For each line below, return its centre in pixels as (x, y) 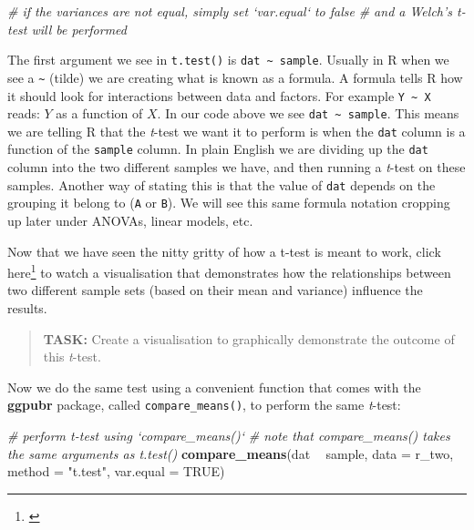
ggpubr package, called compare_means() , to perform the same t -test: (204, 405)
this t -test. (72, 357)
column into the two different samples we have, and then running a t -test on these (237, 167)
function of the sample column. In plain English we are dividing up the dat (218, 149)
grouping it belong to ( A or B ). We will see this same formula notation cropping (229, 203)
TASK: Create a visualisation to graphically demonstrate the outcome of (249, 338)
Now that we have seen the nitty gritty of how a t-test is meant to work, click (224, 251)
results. (27, 308)
